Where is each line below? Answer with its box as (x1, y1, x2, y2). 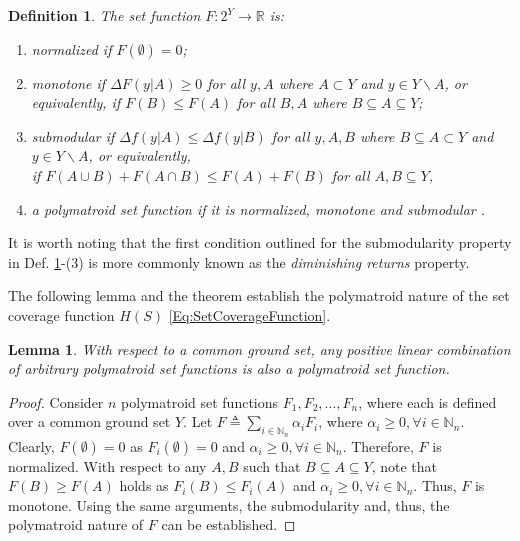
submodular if (31, 125, 115, 146)
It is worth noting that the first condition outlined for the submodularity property (8, 232, 512, 253)
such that (243, 455, 301, 476)
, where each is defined (358, 391, 497, 412)
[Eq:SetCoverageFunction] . (168, 304, 331, 325)
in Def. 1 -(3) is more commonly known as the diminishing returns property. (8, 251, 470, 272)
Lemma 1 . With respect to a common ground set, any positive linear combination (8, 338, 511, 359)
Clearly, (8, 435, 55, 456)
